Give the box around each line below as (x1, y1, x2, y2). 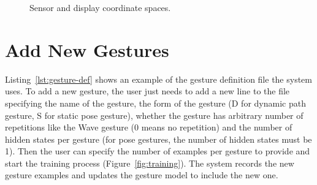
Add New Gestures (5, 37, 169, 62)
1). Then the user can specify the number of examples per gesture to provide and (5, 145, 310, 157)
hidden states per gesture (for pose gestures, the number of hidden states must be (5, 132, 312, 145)
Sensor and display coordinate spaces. (29, 1, 171, 13)
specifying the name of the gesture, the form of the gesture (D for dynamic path (5, 96, 306, 109)
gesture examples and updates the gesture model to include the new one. (5, 168, 278, 181)
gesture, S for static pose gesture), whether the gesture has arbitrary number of (5, 108, 304, 121)
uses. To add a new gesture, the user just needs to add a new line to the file (5, 85, 290, 97)
